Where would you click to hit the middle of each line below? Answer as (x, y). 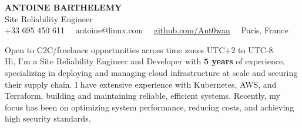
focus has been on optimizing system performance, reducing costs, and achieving (150, 107)
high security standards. (48, 118)
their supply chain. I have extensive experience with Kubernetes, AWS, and (141, 84)
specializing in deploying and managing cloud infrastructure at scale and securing (151, 72)
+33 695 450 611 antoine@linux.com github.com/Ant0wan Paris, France (147, 30)
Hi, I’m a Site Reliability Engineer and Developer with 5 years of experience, (145, 61)
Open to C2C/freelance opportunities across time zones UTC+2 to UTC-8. (140, 49)
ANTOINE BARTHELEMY (63, 7)
